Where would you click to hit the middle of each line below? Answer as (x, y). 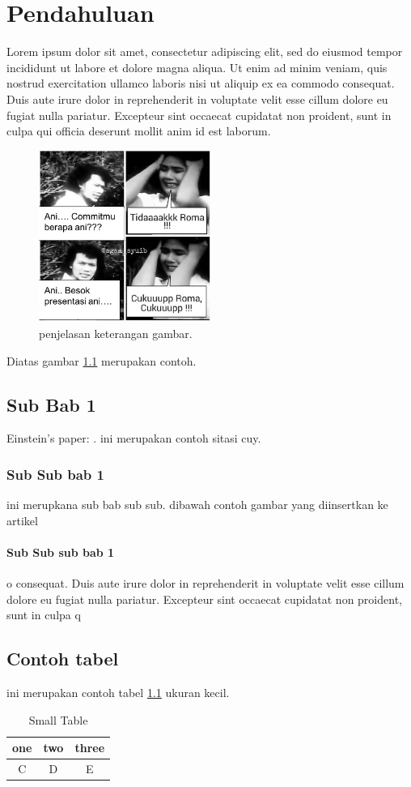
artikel (22, 520)
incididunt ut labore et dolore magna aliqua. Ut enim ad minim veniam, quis (197, 67)
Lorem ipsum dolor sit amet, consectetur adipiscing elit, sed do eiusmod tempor (205, 51)
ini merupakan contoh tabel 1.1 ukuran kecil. (118, 693)
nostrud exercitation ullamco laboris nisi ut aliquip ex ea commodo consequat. (201, 83)
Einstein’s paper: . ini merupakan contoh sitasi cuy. (134, 438)
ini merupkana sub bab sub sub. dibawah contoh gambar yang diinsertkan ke (197, 505)
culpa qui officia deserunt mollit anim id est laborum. (139, 131)
